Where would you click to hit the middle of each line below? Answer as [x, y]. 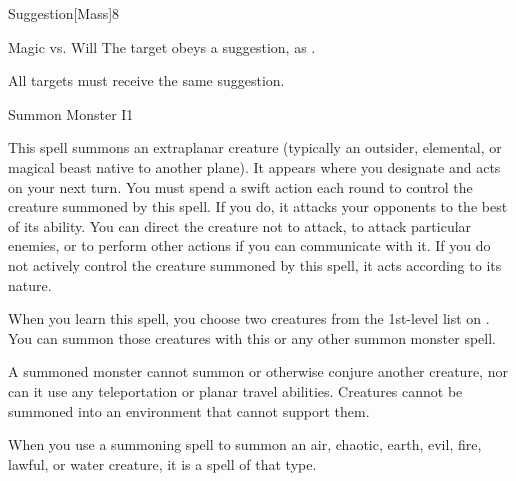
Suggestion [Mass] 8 [64, 13]
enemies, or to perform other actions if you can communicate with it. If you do [249, 245]
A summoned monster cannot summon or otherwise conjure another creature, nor [258, 371]
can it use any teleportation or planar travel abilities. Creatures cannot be [235, 390]
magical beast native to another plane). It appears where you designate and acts [254, 166]
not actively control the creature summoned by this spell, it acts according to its [255, 264]
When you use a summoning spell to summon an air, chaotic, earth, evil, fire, [245, 444]
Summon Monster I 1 [71, 113]
